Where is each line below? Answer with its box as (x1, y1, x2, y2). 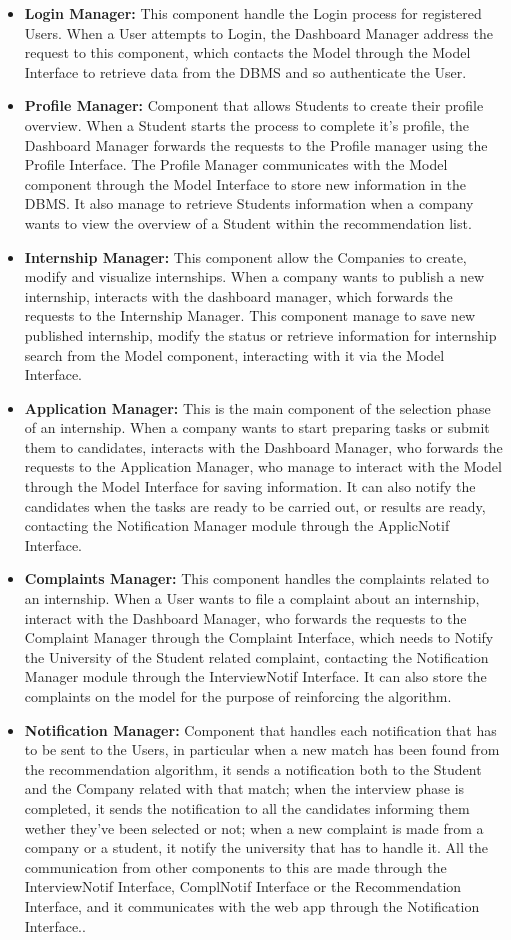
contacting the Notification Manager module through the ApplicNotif (24, 515, 450, 536)
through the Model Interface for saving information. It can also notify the (24, 476, 476, 497)
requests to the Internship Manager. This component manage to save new (24, 305, 476, 326)
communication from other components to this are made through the (24, 856, 447, 877)
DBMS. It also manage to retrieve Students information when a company (24, 193, 474, 214)
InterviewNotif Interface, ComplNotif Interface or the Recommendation (24, 876, 462, 897)
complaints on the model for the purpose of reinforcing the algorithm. (24, 686, 452, 706)
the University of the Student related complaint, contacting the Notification (24, 646, 489, 667)
